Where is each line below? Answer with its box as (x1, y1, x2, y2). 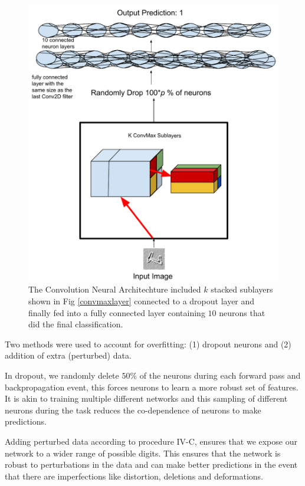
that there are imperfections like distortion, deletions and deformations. (5, 469, 264, 482)
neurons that (219, 306, 265, 318)
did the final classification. (28, 318, 123, 330)
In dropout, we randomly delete (5, 369, 119, 382)
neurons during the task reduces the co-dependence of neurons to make (5, 403, 261, 416)
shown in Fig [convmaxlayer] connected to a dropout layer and (28, 295, 255, 307)
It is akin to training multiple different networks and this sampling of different (5, 392, 288, 405)
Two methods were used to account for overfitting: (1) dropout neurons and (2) (5, 337, 291, 350)
